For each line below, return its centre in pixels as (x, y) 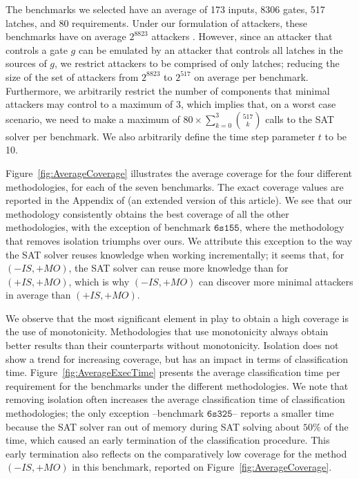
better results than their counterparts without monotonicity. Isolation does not (172, 345)
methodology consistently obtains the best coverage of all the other (147, 213)
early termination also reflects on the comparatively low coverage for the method (176, 453)
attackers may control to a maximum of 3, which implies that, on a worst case (171, 104)
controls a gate (37, 49)
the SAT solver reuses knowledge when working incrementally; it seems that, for (175, 254)
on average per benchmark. (251, 76)
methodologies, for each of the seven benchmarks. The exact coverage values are (175, 186)
